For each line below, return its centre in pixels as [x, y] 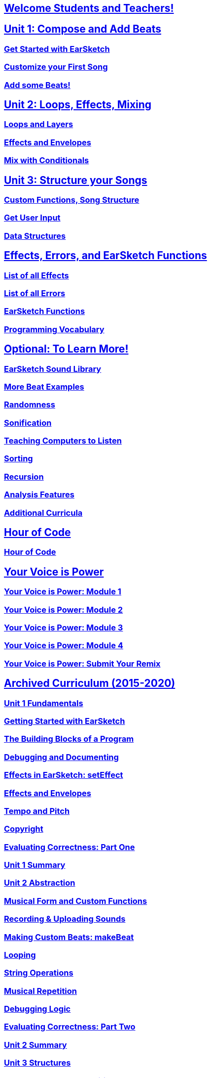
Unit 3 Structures [37, 1063]
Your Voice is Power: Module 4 [64, 646]
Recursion [24, 476]
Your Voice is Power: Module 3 [64, 628]
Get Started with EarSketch [57, 49]
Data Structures [35, 236]
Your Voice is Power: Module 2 [64, 609]
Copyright [24, 829]
